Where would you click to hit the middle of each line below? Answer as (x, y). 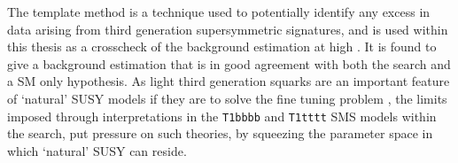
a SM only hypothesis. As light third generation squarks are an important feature (229, 81)
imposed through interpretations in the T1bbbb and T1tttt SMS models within (222, 116)
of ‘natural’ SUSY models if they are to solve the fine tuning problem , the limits (227, 98)
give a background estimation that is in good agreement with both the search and (229, 63)
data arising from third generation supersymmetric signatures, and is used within (228, 29)
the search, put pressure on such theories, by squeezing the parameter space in (220, 133)
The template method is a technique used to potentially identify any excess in (219, 12)
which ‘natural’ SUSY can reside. (97, 150)
